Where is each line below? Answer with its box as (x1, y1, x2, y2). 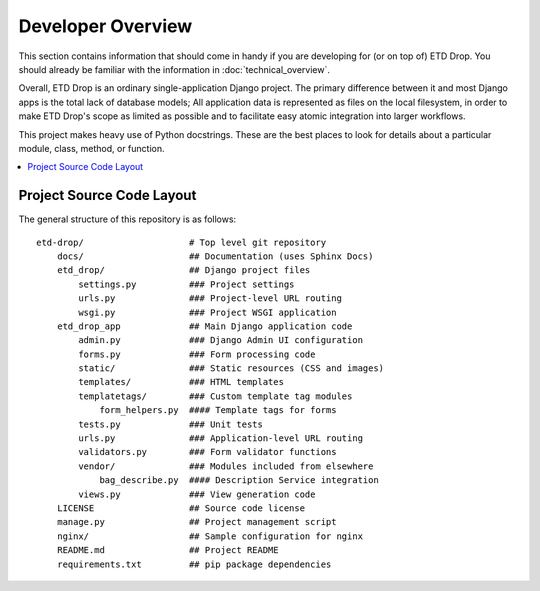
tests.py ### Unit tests (78, 418, 264, 430)
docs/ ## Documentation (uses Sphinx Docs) (56, 250, 374, 262)
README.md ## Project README (56, 545, 279, 556)
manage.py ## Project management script (56, 516, 337, 528)
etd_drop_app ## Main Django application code (56, 320, 353, 332)
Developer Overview (18, 15, 193, 37)
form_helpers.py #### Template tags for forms (99, 405, 337, 416)
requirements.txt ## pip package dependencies (56, 558, 332, 570)
